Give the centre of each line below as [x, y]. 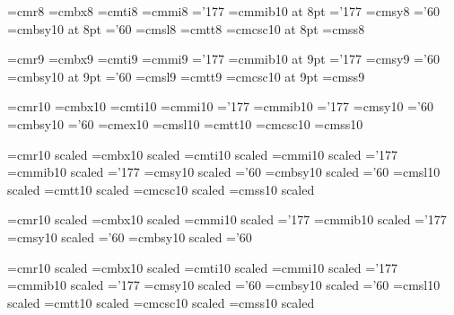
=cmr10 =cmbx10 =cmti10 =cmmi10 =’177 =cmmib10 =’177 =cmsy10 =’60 [220, 106]
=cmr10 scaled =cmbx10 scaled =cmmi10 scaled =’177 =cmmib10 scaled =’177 [227, 219]
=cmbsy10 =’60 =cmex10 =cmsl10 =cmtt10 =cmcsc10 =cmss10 [185, 123]
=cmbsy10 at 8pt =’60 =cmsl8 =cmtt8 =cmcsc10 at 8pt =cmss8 [186, 28]
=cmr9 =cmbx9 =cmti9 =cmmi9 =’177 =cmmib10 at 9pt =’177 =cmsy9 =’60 [223, 59]
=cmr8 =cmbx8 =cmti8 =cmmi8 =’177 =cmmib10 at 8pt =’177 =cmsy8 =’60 [223, 11]
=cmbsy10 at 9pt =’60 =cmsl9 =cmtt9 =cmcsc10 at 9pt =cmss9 [186, 76]
